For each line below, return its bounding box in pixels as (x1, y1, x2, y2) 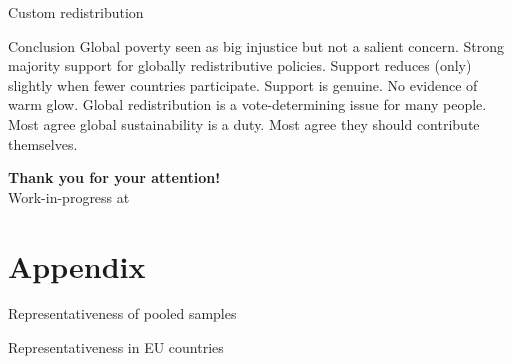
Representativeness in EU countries (8, 337, 224, 358)
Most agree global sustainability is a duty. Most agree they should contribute (8, 113, 480, 134)
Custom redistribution (8, 2, 144, 22)
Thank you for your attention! (8, 167, 221, 188)
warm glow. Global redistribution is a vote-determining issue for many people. (8, 94, 487, 115)
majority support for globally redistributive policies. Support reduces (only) (8, 55, 472, 76)
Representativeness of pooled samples (8, 303, 237, 324)
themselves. (8, 133, 78, 154)
